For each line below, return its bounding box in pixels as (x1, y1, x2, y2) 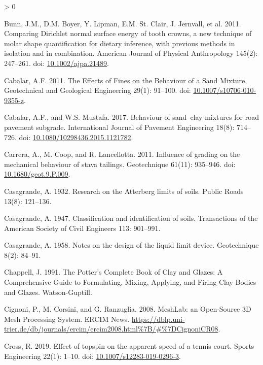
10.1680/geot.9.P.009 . (4, 169, 70, 179)
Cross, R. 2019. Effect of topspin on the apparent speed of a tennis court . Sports (4, 341, 254, 351)
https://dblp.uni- (131, 313, 185, 324)
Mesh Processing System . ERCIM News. (4, 313, 130, 324)
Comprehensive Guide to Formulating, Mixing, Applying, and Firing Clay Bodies (4, 277, 256, 287)
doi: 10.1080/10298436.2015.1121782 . (19, 131, 133, 142)
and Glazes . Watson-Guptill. (4, 286, 92, 297)
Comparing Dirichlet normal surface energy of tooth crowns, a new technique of (4, 28, 252, 39)
